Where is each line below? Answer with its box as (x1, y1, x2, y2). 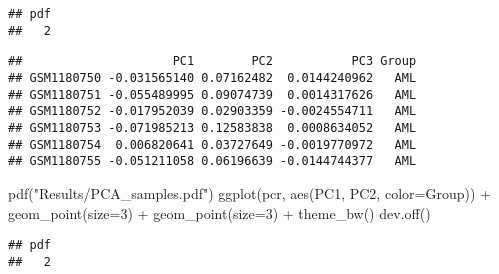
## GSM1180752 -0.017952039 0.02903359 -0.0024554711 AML (8, 104, 417, 119)
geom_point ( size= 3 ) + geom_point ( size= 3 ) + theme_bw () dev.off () (8, 202, 431, 223)
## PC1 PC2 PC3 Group (8, 54, 417, 69)
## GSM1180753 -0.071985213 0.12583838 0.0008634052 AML (8, 120, 417, 135)
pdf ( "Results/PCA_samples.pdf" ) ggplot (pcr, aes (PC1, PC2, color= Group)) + (8, 182, 491, 203)
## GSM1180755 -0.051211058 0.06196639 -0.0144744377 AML (8, 154, 417, 169)
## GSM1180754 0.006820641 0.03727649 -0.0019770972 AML (8, 137, 417, 152)
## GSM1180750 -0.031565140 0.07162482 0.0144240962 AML (8, 70, 417, 85)
